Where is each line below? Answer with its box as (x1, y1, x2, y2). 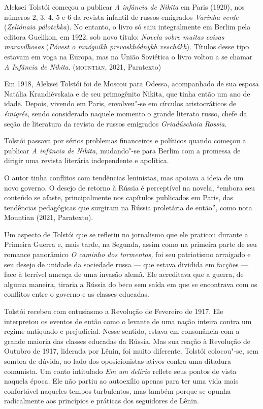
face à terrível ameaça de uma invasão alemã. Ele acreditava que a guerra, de (4, 269, 244, 279)
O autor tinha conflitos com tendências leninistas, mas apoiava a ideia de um (4, 172, 244, 182)
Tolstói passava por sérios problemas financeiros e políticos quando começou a (4, 135, 246, 146)
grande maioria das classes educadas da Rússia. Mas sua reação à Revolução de (4, 335, 250, 346)
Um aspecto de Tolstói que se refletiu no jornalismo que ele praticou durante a (4, 229, 248, 239)
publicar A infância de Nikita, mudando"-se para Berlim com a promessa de (4, 145, 241, 155)
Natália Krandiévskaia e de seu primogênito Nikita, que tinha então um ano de (4, 88, 250, 99)
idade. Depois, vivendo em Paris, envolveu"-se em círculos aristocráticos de (4, 98, 237, 109)
